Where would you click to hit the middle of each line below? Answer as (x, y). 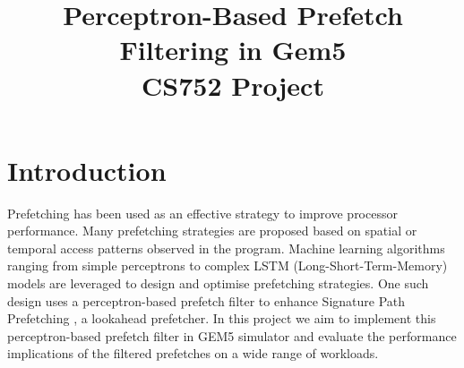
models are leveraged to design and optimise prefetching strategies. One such (218, 283)
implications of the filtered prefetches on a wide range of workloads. (193, 353)
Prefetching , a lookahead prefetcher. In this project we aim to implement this (222, 318)
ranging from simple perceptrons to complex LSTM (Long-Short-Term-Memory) (228, 265)
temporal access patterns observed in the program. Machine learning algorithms (226, 248)
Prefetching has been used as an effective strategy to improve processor (202, 213)
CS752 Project (233, 85)
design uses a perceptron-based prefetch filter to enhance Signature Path (206, 300)
